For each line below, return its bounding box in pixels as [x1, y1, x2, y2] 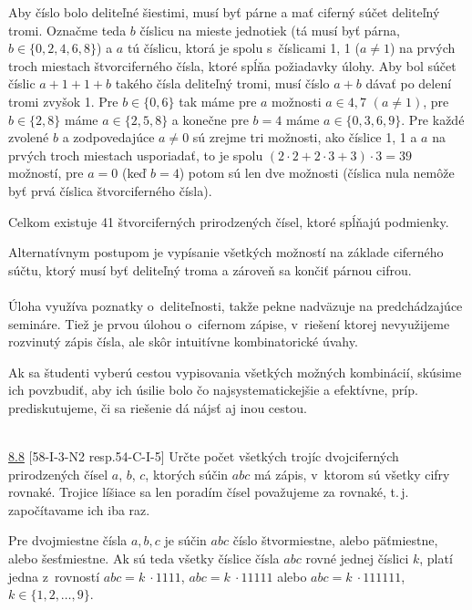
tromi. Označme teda [8, 20, 127, 39]
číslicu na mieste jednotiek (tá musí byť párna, [139, 20, 400, 39]
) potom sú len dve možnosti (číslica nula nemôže [179, 163, 455, 182]
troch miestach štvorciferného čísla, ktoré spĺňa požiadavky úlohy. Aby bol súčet [8, 56, 457, 75]
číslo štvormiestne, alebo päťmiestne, [232, 531, 438, 550]
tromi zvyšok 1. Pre [8, 91, 118, 110]
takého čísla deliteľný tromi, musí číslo [115, 74, 330, 93]
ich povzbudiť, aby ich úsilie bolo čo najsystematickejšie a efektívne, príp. [8, 380, 418, 399]
